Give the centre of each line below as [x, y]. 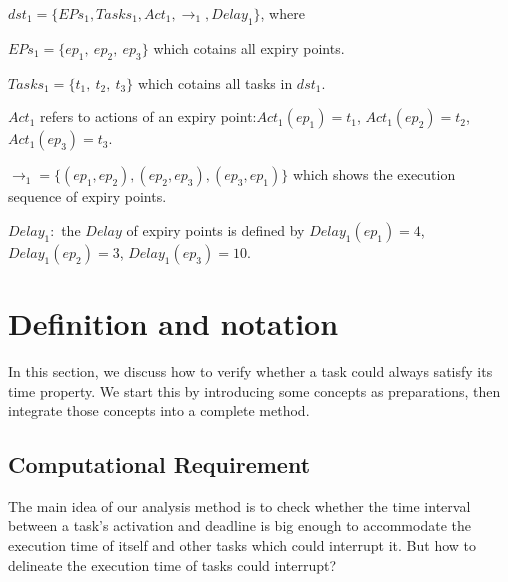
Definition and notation [173, 322]
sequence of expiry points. [87, 196]
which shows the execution [374, 174]
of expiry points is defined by [215, 229]
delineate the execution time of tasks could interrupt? [172, 564]
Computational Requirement [159, 464]
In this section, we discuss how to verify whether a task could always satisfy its [250, 370]
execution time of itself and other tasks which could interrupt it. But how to [242, 545]
